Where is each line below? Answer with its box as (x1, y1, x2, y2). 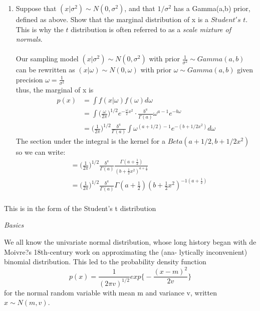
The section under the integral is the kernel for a (16, 136, 165, 146)
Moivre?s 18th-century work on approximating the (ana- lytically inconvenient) (4, 246, 247, 257)
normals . (16, 34, 43, 44)
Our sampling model (16, 53, 79, 64)
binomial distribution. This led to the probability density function (4, 256, 206, 267)
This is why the (16, 24, 64, 34)
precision (16, 74, 43, 84)
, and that (124, 3, 155, 13)
